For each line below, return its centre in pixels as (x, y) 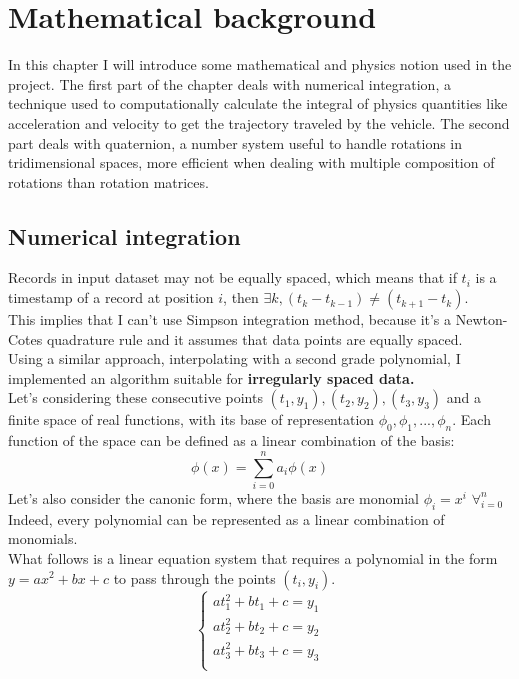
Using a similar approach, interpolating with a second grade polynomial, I (234, 358)
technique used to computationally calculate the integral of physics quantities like (258, 103)
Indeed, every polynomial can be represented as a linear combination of (226, 518)
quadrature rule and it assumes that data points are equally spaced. (254, 338)
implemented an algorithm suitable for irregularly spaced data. (211, 377)
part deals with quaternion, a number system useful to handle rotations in (235, 142)
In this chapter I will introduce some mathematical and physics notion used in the (260, 64)
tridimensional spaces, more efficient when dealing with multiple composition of (251, 162)
